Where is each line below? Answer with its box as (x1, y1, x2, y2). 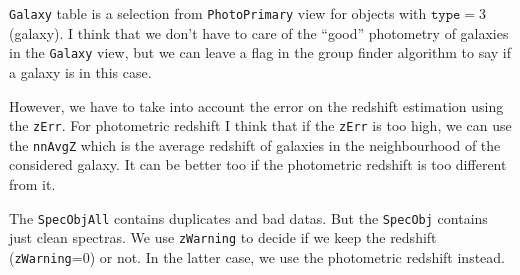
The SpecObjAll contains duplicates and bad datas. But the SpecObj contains (9, 207, 488, 228)
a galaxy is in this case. (9, 61, 152, 82)
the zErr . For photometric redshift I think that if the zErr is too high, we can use (9, 115, 512, 136)
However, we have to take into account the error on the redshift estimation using (9, 95, 504, 116)
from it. (9, 174, 56, 194)
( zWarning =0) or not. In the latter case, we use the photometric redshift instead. (9, 246, 506, 267)
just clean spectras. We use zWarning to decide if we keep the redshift (9, 227, 437, 248)
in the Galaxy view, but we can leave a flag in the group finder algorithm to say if (9, 42, 512, 63)
